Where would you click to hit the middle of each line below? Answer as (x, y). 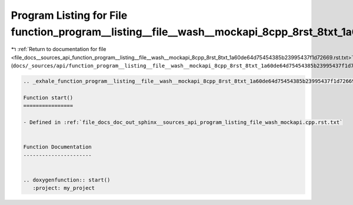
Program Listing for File (69, 15)
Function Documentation (58, 147)
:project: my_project (64, 188)
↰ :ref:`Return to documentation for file (59, 49)
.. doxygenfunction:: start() (67, 180)
